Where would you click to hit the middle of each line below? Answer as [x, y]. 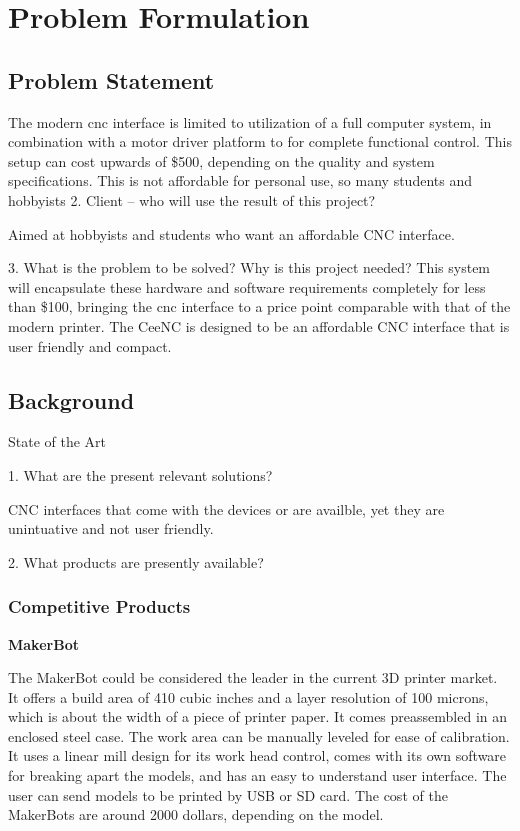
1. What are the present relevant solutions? [140, 474]
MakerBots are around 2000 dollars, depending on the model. [196, 814]
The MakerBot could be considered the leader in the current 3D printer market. [253, 677]
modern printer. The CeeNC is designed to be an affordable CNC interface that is [259, 325]
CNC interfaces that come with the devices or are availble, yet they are [226, 508]
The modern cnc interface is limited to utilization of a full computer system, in [250, 121]
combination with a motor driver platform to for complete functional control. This [260, 141]
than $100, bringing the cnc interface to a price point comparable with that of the [259, 306]
